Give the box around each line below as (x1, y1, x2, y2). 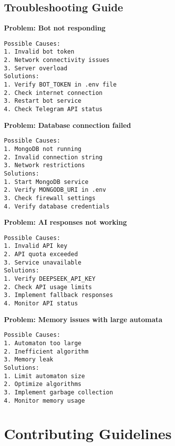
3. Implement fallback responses (4, 292, 113, 299)
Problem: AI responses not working (4, 217, 127, 227)
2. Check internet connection (4, 89, 103, 96)
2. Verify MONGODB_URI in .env (4, 186, 106, 194)
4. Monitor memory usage (4, 397, 85, 404)
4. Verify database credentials (4, 203, 110, 210)
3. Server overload (4, 64, 67, 72)
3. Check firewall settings (4, 194, 96, 202)
